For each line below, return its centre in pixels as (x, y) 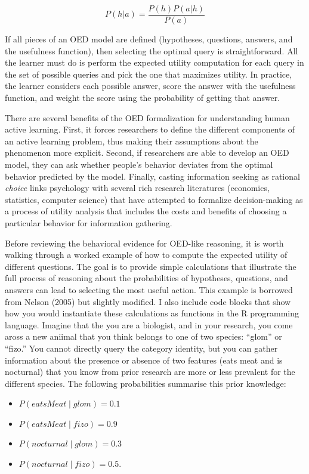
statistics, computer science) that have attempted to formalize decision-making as (154, 199)
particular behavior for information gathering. (89, 222)
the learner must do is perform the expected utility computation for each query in (154, 62)
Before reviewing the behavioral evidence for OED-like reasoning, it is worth (144, 243)
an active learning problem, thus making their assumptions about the (132, 141)
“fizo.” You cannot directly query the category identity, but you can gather (141, 348)
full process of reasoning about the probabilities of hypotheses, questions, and (146, 278)
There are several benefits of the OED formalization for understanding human (147, 117)
